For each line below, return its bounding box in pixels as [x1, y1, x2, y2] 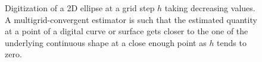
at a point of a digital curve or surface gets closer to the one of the [5, 25, 248, 37]
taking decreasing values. [164, 2, 255, 14]
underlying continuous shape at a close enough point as [5, 36, 207, 48]
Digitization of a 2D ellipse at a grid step [5, 2, 155, 14]
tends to [217, 36, 247, 48]
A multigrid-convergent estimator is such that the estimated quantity [5, 13, 257, 25]
